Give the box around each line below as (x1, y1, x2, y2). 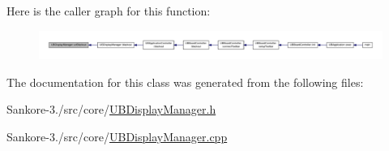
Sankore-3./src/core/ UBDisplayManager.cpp (6, 127, 228, 145)
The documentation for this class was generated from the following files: (6, 73, 364, 90)
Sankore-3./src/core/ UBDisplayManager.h (6, 101, 216, 118)
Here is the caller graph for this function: (6, 2, 211, 19)
